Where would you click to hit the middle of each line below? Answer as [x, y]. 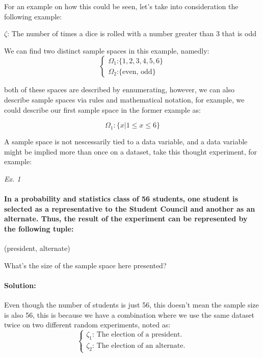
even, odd [137, 72]
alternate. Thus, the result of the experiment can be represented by [126, 219]
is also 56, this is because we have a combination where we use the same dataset [129, 314]
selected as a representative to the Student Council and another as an [130, 208]
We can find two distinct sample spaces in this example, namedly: [107, 50]
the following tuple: [39, 228]
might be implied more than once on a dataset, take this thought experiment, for [131, 151]
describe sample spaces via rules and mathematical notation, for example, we [124, 99]
